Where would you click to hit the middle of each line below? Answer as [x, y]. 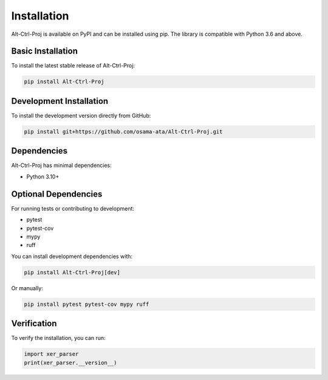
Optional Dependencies [57, 194]
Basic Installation [45, 51]
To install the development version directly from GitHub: [81, 115]
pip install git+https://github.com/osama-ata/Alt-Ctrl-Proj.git [123, 131]
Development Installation [60, 101]
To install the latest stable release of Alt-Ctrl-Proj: [73, 66]
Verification [34, 324]
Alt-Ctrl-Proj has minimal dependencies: [61, 165]
